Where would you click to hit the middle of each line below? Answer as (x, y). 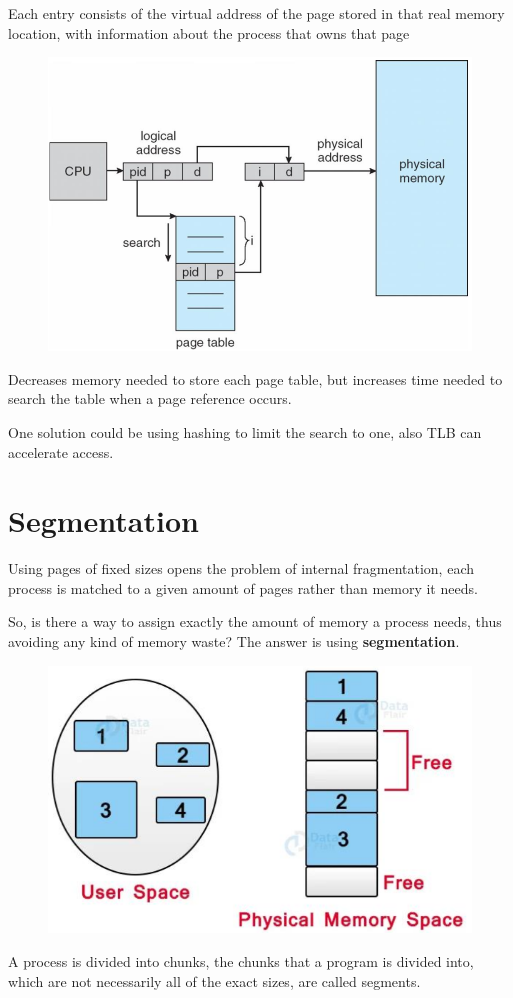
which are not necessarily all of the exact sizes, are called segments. (214, 980)
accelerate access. (61, 451)
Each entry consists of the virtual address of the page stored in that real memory (256, 13)
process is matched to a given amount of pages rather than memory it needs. (243, 587)
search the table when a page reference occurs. (150, 398)
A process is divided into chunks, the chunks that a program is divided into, (241, 960)
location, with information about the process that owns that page (209, 32)
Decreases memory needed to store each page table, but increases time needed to (255, 378)
